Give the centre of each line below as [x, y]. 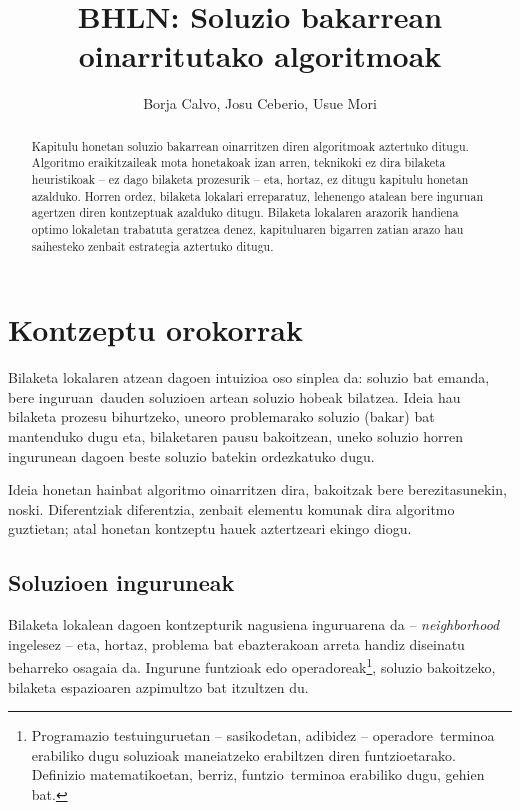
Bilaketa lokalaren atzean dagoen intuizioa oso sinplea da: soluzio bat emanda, [249, 377]
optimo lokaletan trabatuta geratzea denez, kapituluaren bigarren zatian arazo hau [247, 228]
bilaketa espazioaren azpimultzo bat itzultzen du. [158, 686]
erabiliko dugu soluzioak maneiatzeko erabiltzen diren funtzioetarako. [243, 754]
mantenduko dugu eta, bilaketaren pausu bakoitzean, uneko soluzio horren [235, 436]
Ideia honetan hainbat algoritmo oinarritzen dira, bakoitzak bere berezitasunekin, [257, 489]
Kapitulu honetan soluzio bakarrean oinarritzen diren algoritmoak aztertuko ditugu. [250, 145]
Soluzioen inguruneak [121, 582]
